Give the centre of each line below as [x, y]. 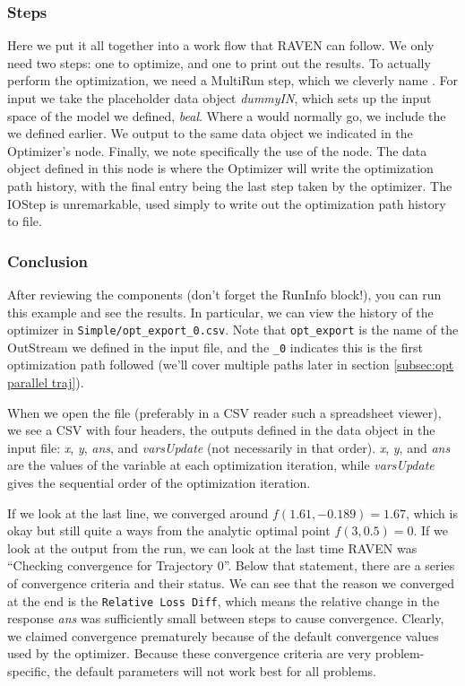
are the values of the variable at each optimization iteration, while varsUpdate [221, 465]
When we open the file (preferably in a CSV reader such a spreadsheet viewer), [224, 412]
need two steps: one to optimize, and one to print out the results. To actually [219, 62]
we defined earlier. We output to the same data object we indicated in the [210, 133]
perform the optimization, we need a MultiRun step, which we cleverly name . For [233, 80]
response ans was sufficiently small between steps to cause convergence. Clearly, [226, 618]
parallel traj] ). [46, 382]
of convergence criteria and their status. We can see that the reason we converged [231, 583]
